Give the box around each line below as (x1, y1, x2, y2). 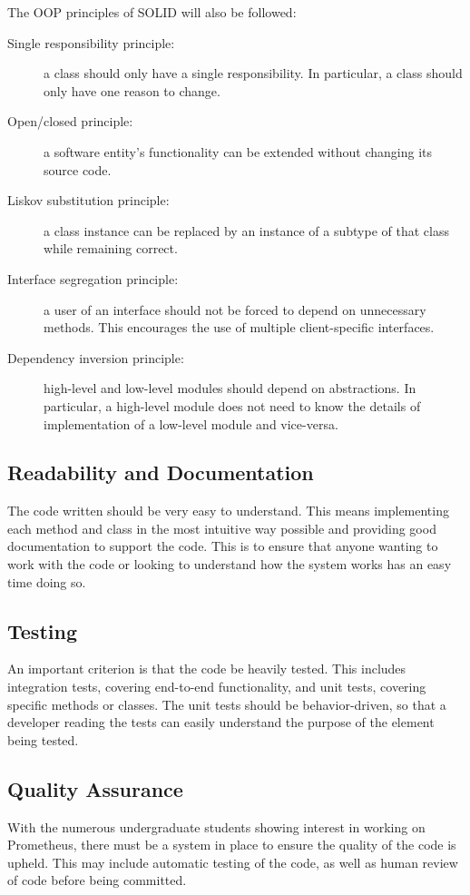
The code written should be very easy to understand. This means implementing (7, 501, 449, 520)
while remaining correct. (44, 239, 178, 258)
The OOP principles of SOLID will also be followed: (7, 3, 297, 21)
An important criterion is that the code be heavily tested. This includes (7, 659, 406, 678)
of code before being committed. (7, 870, 187, 890)
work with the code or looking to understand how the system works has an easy (7, 555, 452, 574)
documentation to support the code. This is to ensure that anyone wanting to (7, 536, 438, 556)
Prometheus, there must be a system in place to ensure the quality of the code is (7, 835, 456, 854)
